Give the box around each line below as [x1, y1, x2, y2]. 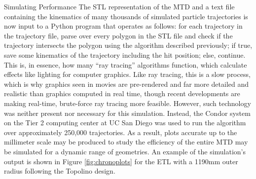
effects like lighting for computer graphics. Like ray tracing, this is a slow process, [4, 69, 251, 79]
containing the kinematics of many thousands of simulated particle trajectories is [4, 11, 248, 21]
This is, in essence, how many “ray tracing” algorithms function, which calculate [4, 59, 247, 70]
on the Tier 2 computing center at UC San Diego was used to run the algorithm [4, 117, 246, 128]
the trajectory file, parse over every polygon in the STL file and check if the [4, 30, 233, 40]
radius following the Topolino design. [4, 166, 115, 176]
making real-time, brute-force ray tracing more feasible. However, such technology [4, 98, 251, 108]
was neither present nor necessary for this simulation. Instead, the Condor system [4, 107, 251, 118]
